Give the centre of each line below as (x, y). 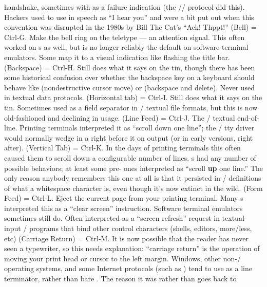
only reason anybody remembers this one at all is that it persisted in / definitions (133, 178)
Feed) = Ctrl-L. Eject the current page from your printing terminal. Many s (124, 198)
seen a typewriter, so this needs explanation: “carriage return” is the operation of (132, 248)
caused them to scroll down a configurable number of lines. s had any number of (130, 157)
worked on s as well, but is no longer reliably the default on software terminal (126, 47)
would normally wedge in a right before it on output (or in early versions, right (129, 137)
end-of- (248, 117)
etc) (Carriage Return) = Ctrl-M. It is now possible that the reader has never (126, 238)
